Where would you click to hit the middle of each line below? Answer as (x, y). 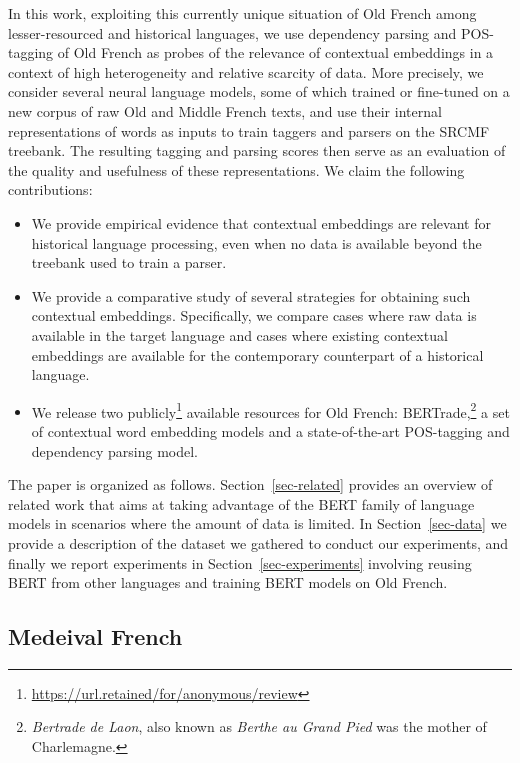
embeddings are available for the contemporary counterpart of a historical (257, 354)
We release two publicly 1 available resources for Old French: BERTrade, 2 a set (270, 410)
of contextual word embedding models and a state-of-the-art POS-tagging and (270, 430)
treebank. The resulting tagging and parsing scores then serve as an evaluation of (257, 150)
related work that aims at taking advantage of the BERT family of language (241, 503)
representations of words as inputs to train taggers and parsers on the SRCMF (249, 130)
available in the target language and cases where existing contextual (239, 334)
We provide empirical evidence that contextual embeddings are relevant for (261, 222)
